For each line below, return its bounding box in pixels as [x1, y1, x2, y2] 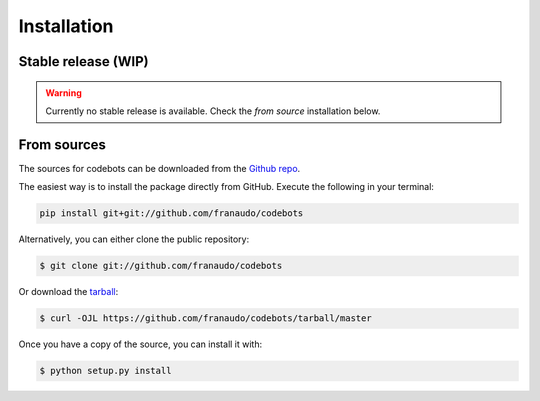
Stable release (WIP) [18, 53, 149, 70]
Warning [45, 86, 82, 99]
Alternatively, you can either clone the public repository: [18, 233, 250, 245]
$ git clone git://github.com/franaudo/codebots [39, 260, 283, 272]
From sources [18, 136, 107, 153]
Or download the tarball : [18, 286, 119, 298]
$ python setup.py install [39, 365, 172, 377]
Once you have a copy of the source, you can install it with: [18, 338, 263, 350]
